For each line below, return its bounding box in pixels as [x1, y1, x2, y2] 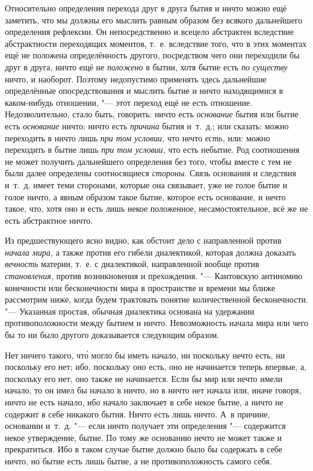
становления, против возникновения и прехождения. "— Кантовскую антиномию [5, 269, 303, 282]
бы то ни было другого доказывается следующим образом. [5, 328, 220, 341]
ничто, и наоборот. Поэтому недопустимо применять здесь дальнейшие [5, 72, 267, 85]
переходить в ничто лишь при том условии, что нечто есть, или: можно [5, 131, 270, 144]
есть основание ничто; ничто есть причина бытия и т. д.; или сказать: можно [5, 119, 289, 132]
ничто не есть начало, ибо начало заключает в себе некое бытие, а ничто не [5, 396, 284, 408]
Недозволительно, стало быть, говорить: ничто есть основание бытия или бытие [5, 108, 299, 120]
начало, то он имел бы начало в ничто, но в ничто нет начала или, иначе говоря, [5, 384, 302, 396]
